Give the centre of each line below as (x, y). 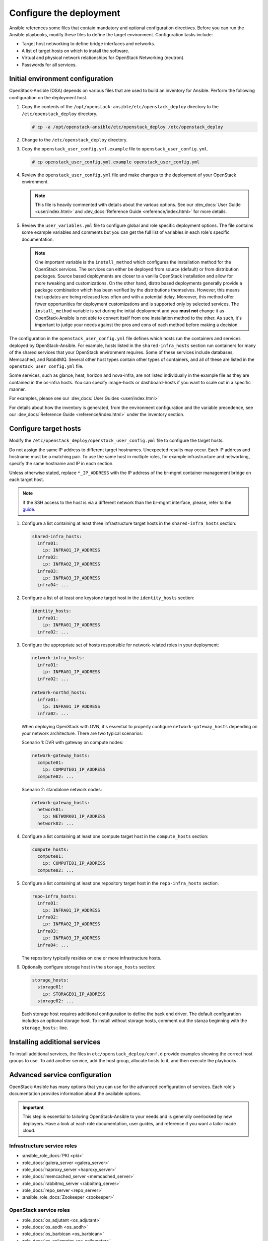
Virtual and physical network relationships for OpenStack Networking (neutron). (103, 58)
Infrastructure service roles (43, 1146)
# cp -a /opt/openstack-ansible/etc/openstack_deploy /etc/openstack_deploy (128, 127)
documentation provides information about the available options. (75, 1094)
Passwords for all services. (49, 65)
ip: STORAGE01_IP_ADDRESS (74, 994)
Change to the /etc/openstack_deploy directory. (74, 139)
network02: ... (56, 823)
